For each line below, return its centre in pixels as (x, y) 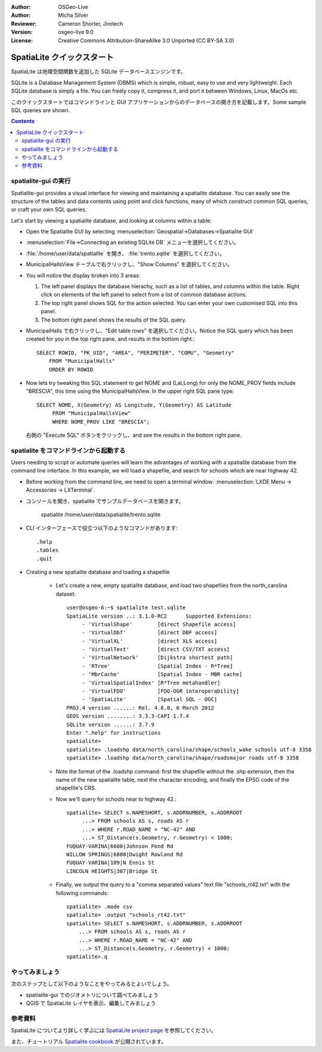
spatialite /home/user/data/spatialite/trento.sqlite (101, 514)
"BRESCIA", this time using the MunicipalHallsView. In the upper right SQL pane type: (130, 391)
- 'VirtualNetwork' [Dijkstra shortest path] (157, 658)
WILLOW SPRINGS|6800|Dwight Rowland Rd (125, 854)
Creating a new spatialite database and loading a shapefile (98, 572)
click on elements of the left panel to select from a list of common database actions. (144, 295)
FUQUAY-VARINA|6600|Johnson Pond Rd (120, 846)
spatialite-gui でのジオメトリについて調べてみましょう (92, 995)
